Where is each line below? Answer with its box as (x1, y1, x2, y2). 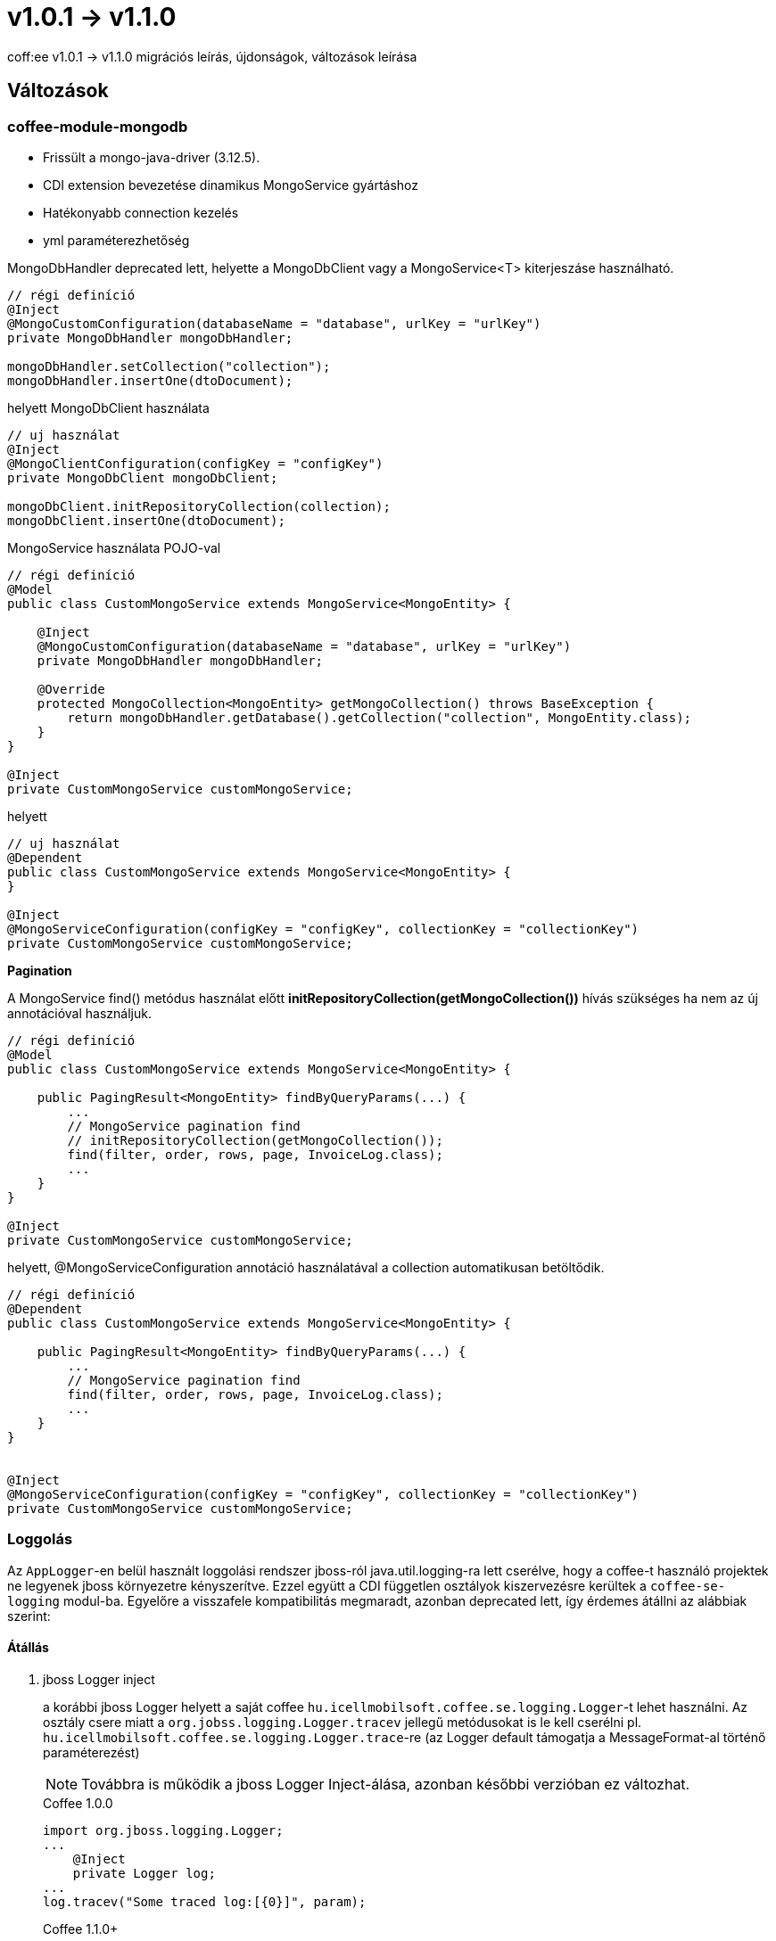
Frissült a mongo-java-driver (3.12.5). (43, 149, 260, 165)
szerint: (7, 1608, 51, 1624)
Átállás (7, 1640, 49, 1656)
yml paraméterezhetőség (43, 232, 190, 248)
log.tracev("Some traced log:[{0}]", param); (43, 1894, 367, 1909)
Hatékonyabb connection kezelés (43, 204, 239, 220)
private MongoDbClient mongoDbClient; (7, 470, 278, 485)
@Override (37, 681, 105, 696)
